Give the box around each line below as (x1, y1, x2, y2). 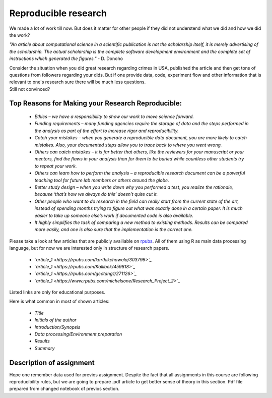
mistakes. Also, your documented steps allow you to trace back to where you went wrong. (34, 142, 222, 148)
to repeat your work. (34, 163, 77, 169)
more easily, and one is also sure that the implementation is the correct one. (34, 226, 193, 233)
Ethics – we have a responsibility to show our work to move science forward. (34, 113, 194, 120)
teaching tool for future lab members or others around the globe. (34, 177, 169, 183)
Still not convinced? (9, 86, 50, 92)
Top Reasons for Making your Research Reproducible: (9, 99, 182, 108)
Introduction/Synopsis (34, 324, 81, 330)
